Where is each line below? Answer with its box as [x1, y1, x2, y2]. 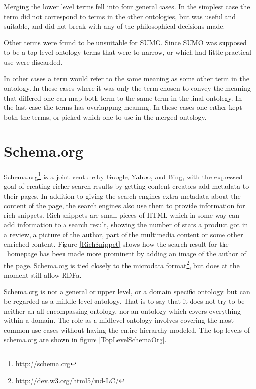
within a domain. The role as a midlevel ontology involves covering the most [4, 315, 234, 325]
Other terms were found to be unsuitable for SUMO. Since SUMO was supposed [4, 37, 247, 47]
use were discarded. [4, 56, 63, 67]
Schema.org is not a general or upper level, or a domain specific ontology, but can [4, 286, 250, 296]
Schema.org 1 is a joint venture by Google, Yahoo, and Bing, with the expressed [4, 170, 243, 181]
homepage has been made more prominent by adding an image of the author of [7, 248, 246, 259]
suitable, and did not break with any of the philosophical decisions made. [4, 21, 225, 31]
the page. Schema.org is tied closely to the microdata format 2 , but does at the [4, 258, 240, 270]
